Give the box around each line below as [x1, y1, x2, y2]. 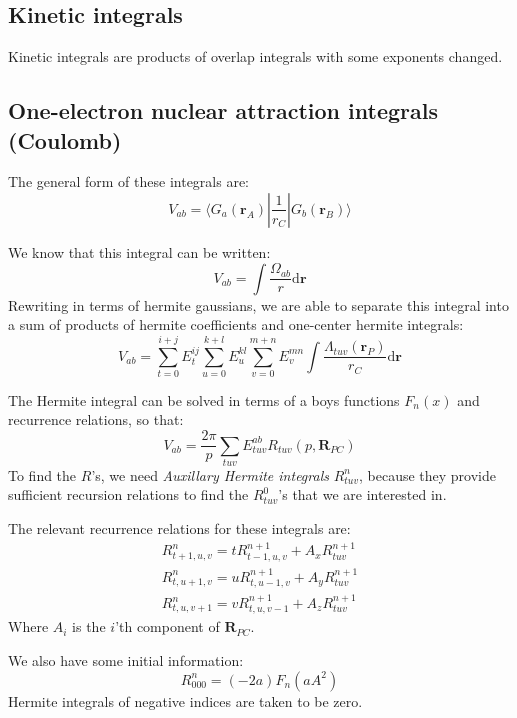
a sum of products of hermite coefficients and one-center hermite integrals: [8, 314, 464, 335]
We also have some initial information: [8, 650, 244, 671]
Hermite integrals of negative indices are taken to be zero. [8, 690, 363, 711]
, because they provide [358, 464, 496, 485]
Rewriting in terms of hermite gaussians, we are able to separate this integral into [8, 294, 509, 315]
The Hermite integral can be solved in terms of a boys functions [8, 389, 400, 410]
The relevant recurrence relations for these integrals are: [8, 518, 351, 539]
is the [72, 616, 106, 637]
